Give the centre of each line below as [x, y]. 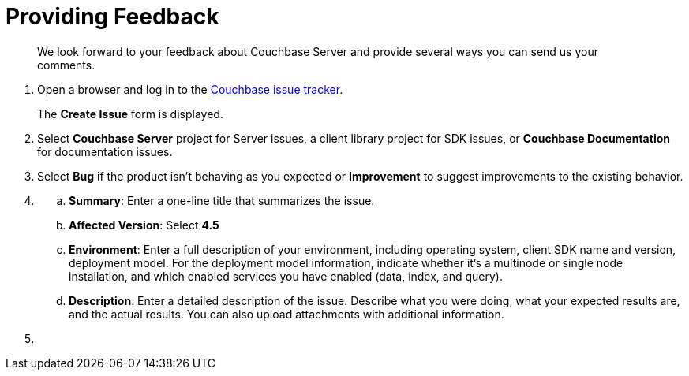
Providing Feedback [112, 17]
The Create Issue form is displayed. [130, 114]
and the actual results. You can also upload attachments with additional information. [286, 314]
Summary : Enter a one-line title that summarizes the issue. [222, 200]
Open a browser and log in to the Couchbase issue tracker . [190, 89]
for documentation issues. [105, 151]
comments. [66, 65]
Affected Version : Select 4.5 [144, 225]
